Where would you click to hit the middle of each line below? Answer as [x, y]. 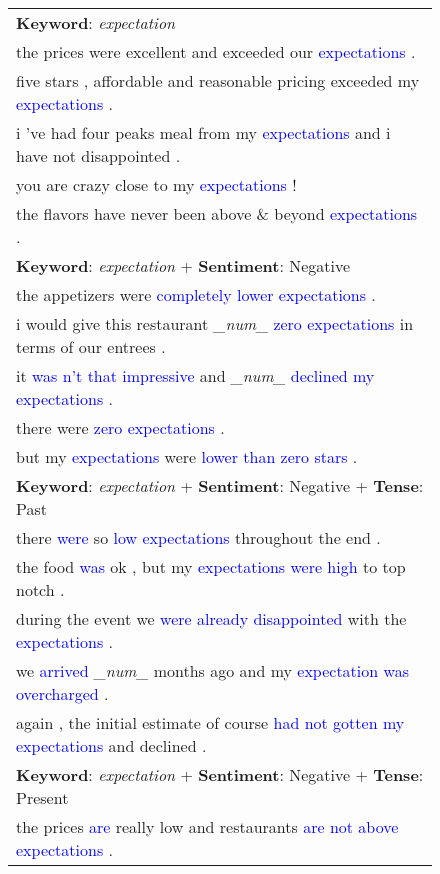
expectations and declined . [111, 745]
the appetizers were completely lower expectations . [196, 294]
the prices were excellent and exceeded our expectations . [216, 51]
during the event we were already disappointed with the [211, 618]
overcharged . [62, 693]
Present [42, 797]
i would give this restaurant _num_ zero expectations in [215, 323]
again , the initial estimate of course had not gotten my [210, 722]
